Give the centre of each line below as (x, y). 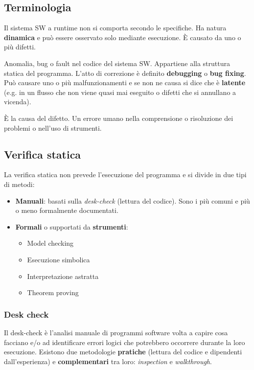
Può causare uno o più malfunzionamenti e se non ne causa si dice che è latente (125, 82)
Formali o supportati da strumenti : (72, 226)
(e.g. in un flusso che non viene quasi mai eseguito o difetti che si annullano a (120, 92)
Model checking (50, 243)
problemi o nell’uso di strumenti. (53, 127)
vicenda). (18, 102)
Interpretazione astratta (63, 276)
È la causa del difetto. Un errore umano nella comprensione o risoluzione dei (119, 118)
